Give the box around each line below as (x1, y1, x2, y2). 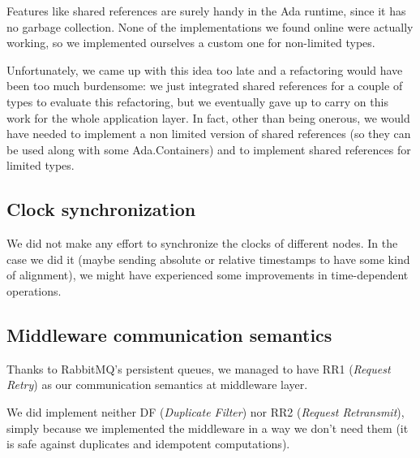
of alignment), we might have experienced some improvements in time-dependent (6, 266, 409, 283)
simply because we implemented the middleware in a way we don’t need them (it (6, 419, 409, 436)
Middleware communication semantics (6, 322, 332, 347)
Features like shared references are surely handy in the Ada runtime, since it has (6, 2, 406, 19)
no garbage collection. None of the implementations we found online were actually (6, 18, 414, 35)
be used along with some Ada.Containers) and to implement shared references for (6, 140, 411, 158)
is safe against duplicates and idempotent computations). (6, 435, 290, 452)
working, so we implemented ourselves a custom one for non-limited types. (6, 34, 375, 51)
